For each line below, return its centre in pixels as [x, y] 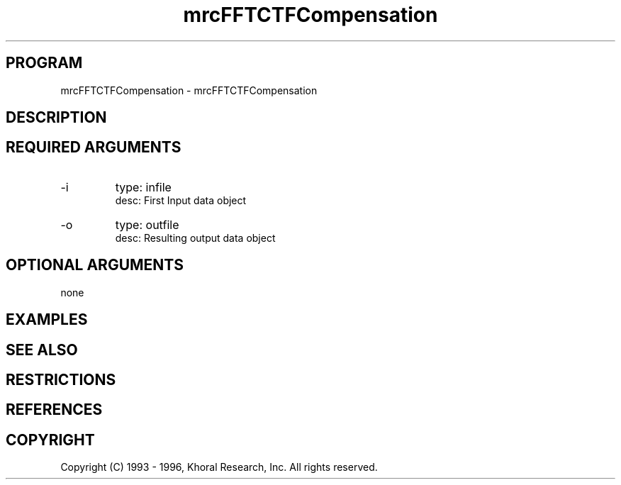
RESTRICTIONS [61, 379]
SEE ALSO [42, 350]
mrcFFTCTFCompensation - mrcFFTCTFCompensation [189, 90]
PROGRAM [44, 63]
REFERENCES [54, 410]
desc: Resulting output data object [195, 238]
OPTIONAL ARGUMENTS [95, 265]
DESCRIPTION [56, 118]
